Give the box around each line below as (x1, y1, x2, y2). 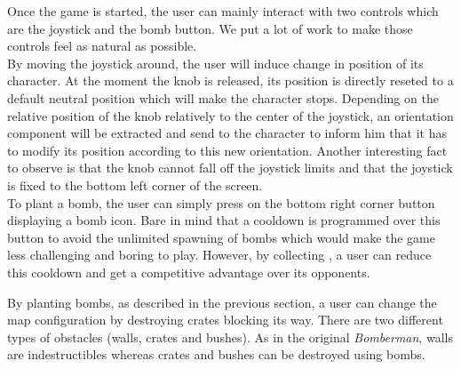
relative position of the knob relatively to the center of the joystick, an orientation (7, 106, 454, 124)
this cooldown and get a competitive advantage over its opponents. (7, 262, 370, 281)
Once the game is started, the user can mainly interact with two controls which (7, 2, 439, 20)
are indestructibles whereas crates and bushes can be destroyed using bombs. (7, 345, 425, 364)
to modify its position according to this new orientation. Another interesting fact (7, 140, 448, 159)
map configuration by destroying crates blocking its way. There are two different (7, 310, 443, 329)
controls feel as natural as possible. (7, 36, 197, 55)
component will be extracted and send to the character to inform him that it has (7, 124, 447, 142)
